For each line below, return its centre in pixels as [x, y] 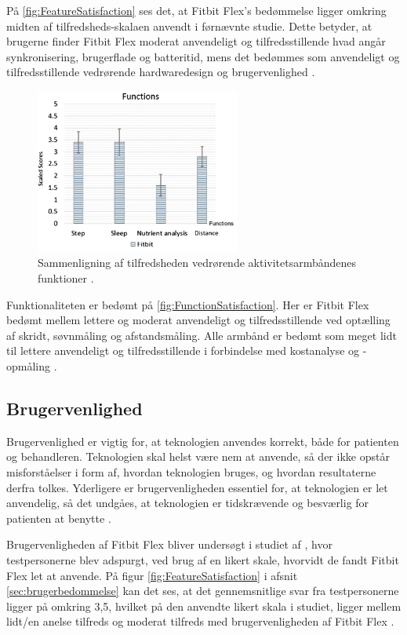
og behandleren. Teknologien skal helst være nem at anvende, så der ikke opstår [198, 456]
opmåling [29, 366]
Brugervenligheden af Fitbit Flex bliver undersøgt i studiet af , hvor [169, 544]
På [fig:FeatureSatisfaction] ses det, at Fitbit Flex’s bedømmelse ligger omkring [196, 10]
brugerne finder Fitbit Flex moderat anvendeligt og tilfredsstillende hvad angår [196, 41]
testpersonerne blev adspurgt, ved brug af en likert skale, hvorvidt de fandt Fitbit [203, 559]
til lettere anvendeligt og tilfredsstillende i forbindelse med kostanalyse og [183, 350]
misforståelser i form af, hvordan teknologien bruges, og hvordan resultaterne [191, 472]
